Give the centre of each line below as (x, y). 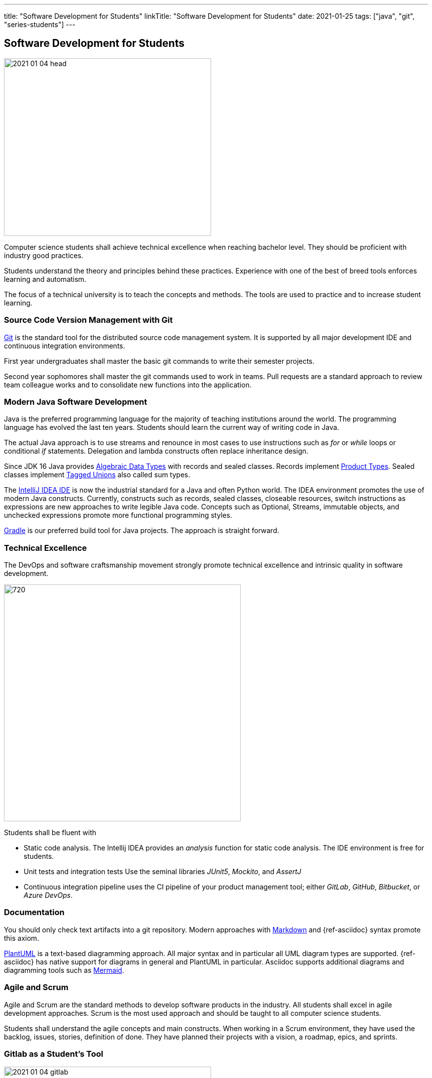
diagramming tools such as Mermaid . (64, 970)
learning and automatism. (45, 279)
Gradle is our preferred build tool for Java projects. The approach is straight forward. (142, 531)
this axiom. (22, 938)
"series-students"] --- (40, 24)
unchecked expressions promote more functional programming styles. (118, 515)
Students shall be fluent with (50, 833)
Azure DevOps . (48, 895)
